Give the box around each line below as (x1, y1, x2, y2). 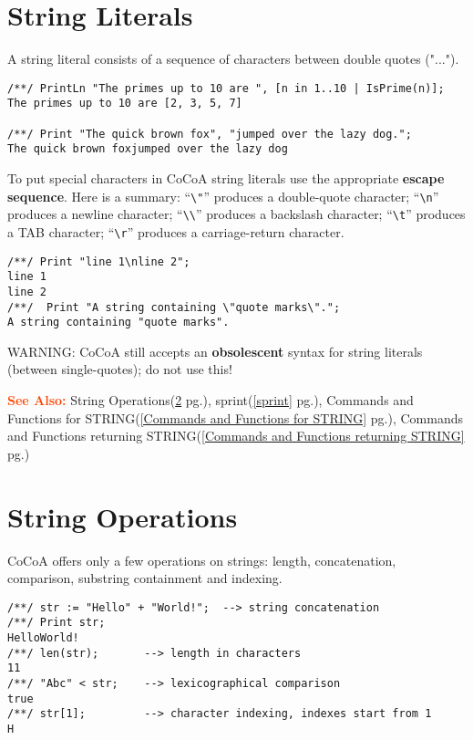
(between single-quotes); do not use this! (7, 360, 232, 379)
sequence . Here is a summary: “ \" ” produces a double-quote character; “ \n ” (7, 186, 439, 205)
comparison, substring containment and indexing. (7, 568, 283, 588)
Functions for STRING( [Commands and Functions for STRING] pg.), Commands (7, 408, 463, 427)
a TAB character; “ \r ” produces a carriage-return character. (7, 222, 344, 241)
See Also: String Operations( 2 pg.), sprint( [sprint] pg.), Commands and (7, 391, 414, 410)
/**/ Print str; (7, 616, 106, 630)
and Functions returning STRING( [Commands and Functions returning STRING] (7, 426, 465, 445)
